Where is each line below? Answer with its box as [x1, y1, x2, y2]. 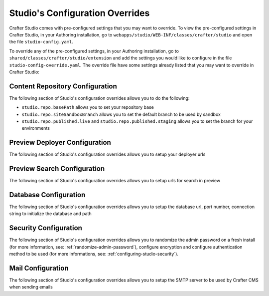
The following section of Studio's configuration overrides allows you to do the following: [9, 95, 190, 101]
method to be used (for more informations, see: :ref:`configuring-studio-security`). [9, 251, 179, 257]
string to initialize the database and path [9, 211, 92, 217]
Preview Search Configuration [9, 165, 105, 173]
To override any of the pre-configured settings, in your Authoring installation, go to [9, 48, 179, 54]
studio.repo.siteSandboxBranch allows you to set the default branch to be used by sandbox [21, 111, 221, 117]
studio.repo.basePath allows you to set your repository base [21, 104, 154, 110]
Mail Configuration [9, 264, 69, 272]
